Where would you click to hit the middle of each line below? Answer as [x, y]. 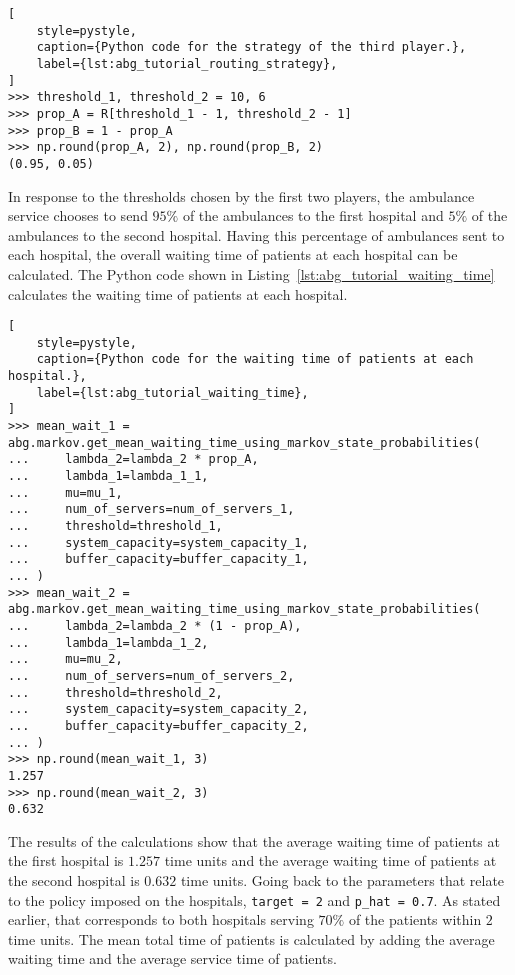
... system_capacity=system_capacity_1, [158, 542]
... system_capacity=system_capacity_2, [158, 709]
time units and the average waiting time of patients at [330, 860]
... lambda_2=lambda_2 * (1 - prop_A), [155, 625]
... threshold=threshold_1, [115, 526]
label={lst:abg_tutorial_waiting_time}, [172, 392]
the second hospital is [74, 880]
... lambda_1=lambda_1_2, [108, 642]
